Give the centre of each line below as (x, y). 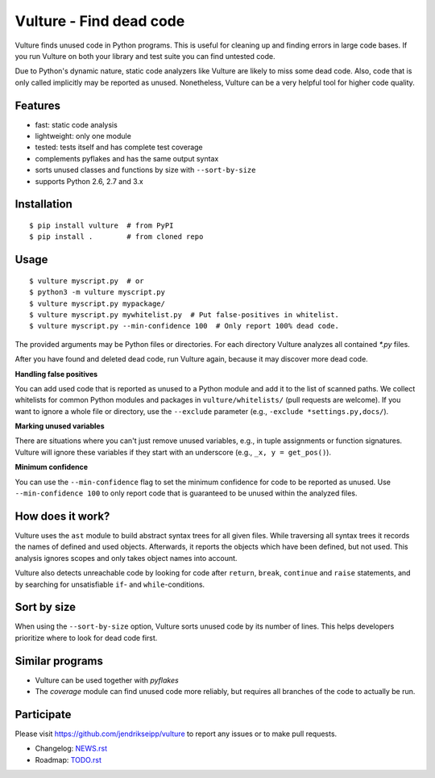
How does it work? (62, 516)
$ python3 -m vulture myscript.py (97, 292)
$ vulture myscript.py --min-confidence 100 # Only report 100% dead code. (184, 326)
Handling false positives (56, 374)
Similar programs (59, 661)
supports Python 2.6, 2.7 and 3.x (89, 181)
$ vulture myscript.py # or (87, 281)
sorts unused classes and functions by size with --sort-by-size (145, 170)
